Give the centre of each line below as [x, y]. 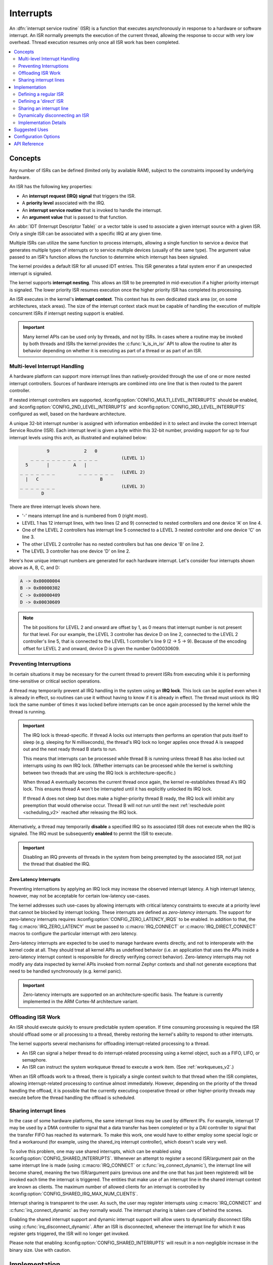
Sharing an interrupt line [43, 108]
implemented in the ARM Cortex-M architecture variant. [81, 1001]
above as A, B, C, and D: [35, 567]
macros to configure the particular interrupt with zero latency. [73, 934]
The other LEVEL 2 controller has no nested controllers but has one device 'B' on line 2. [113, 544]
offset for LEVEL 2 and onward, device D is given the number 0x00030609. [101, 648]
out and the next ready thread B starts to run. [70, 749]
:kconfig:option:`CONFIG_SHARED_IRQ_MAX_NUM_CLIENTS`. [74, 1194]
